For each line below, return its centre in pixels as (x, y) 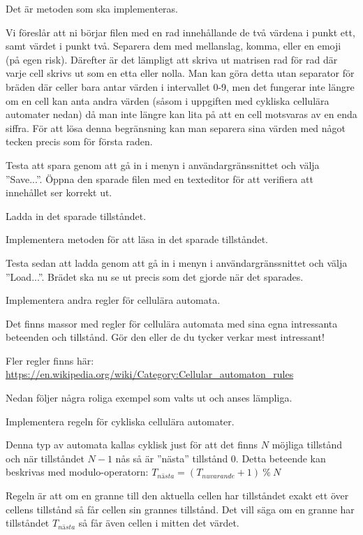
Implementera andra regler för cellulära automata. (113, 300)
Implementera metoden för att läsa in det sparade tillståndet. (137, 239)
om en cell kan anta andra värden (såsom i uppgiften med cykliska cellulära (168, 100)
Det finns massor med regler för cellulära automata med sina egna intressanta (172, 323)
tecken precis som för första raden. (79, 141)
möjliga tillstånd (307, 445)
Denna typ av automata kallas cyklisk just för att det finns (132, 445)
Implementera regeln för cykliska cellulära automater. (120, 421)
